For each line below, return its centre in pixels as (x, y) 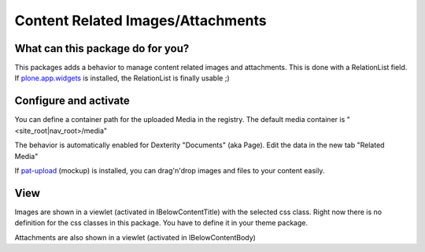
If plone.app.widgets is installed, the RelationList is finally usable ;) (122, 78)
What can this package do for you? (102, 48)
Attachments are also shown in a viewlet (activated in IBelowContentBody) (135, 237)
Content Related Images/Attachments (140, 20)
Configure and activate (72, 101)
